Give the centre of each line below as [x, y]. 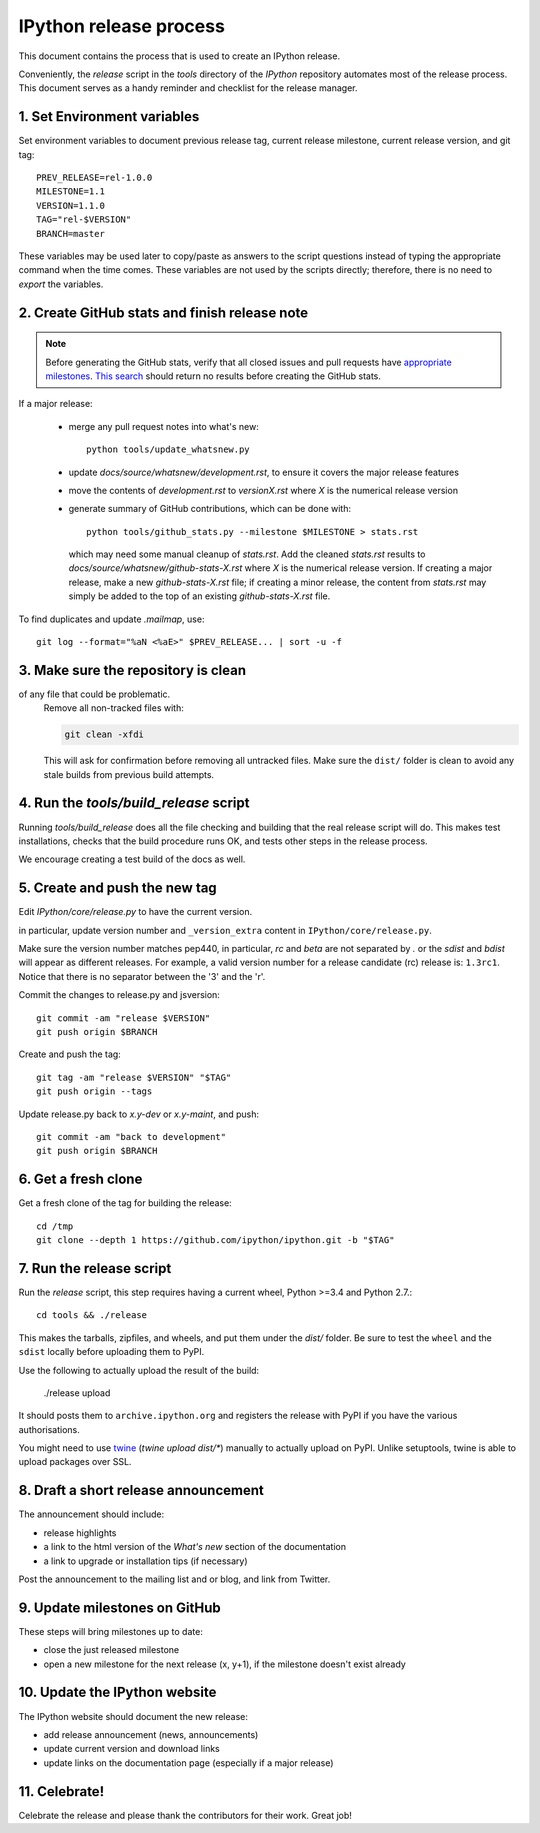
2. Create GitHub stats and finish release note [163, 312]
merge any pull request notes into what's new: [163, 426]
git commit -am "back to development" [131, 1136]
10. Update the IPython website [117, 1692]
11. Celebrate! [61, 1791]
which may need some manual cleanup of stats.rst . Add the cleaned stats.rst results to [247, 554]
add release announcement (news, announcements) [151, 1734]
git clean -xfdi [104, 734]
